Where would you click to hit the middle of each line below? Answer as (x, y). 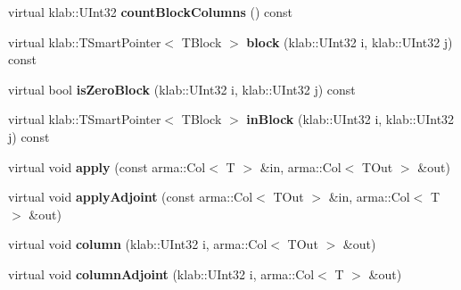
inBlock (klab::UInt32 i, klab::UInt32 (350, 119)
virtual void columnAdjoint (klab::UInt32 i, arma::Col (161, 273)
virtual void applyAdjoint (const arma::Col (131, 197)
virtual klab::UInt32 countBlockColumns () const (150, 12)
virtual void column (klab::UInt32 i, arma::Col (138, 244)
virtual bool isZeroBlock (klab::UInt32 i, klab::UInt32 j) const (182, 89)
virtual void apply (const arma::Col (107, 166)
